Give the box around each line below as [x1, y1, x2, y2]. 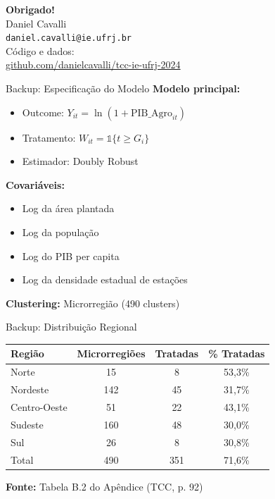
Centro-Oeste [11, 400, 68, 414]
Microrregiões [77, 346, 146, 361]
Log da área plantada [22, 201, 115, 216]
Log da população [22, 225, 99, 239]
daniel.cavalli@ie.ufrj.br [6, 33, 132, 44]
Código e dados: [6, 43, 75, 58]
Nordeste [11, 382, 49, 397]
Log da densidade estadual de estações [22, 272, 188, 287]
